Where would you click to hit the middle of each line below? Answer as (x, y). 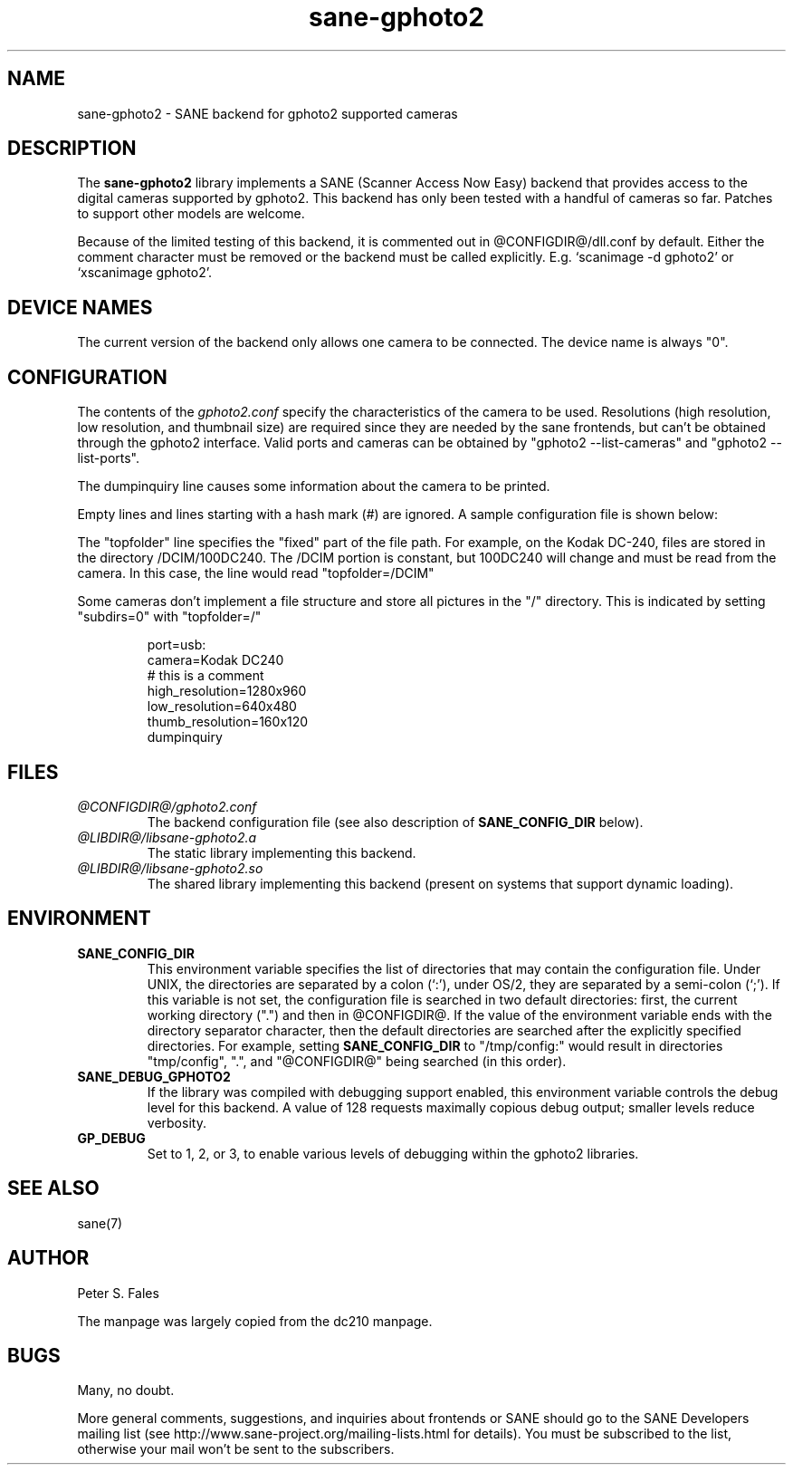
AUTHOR (48, 1258)
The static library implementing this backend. (282, 852)
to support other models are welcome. (191, 214)
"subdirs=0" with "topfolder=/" (169, 617)
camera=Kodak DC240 (215, 660)
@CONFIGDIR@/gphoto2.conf (167, 806)
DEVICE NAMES (80, 307)
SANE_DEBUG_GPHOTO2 (154, 1076)
